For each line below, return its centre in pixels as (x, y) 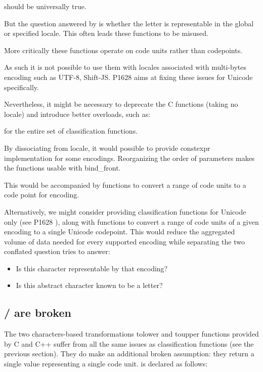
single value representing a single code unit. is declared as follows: (106, 364)
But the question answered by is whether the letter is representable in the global (129, 23)
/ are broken (38, 313)
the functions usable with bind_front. (62, 168)
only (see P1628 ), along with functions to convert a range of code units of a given (131, 221)
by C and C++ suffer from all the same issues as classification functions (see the (129, 343)
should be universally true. (45, 6)
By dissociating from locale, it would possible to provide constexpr (107, 148)
